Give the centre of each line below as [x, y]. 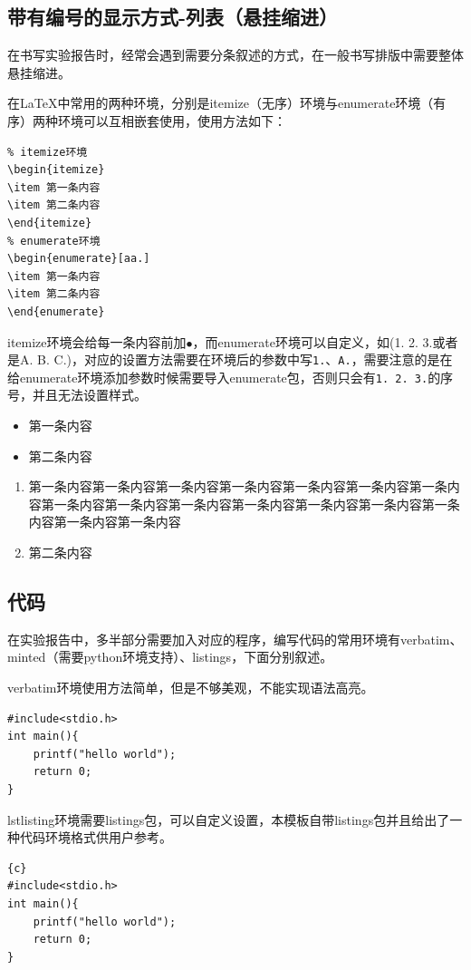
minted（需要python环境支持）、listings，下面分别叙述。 [170, 657]
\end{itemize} [50, 223]
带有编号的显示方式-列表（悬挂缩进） [173, 17]
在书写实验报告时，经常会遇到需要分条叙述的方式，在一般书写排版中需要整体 [235, 55]
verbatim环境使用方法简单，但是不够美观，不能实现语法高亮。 [191, 687]
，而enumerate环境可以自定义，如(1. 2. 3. [312, 341]
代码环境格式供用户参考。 [96, 837]
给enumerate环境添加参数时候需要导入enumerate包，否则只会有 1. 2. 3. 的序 [231, 377]
